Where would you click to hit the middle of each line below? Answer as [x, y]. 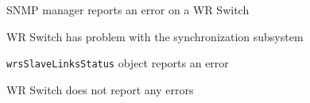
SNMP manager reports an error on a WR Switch [128, 10]
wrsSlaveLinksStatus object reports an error [118, 63]
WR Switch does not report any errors [100, 89]
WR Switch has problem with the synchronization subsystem [155, 36]
